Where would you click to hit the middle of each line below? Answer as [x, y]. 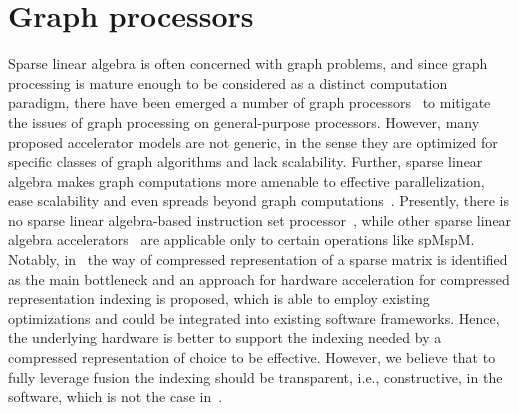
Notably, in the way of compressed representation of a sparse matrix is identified [258, 259]
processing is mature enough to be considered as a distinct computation [228, 82]
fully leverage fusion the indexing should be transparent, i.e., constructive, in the [255, 376]
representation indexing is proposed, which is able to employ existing [219, 298]
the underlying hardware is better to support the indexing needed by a [225, 337]
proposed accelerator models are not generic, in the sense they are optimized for [253, 141]
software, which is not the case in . [115, 396]
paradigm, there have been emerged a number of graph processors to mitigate [249, 102]
